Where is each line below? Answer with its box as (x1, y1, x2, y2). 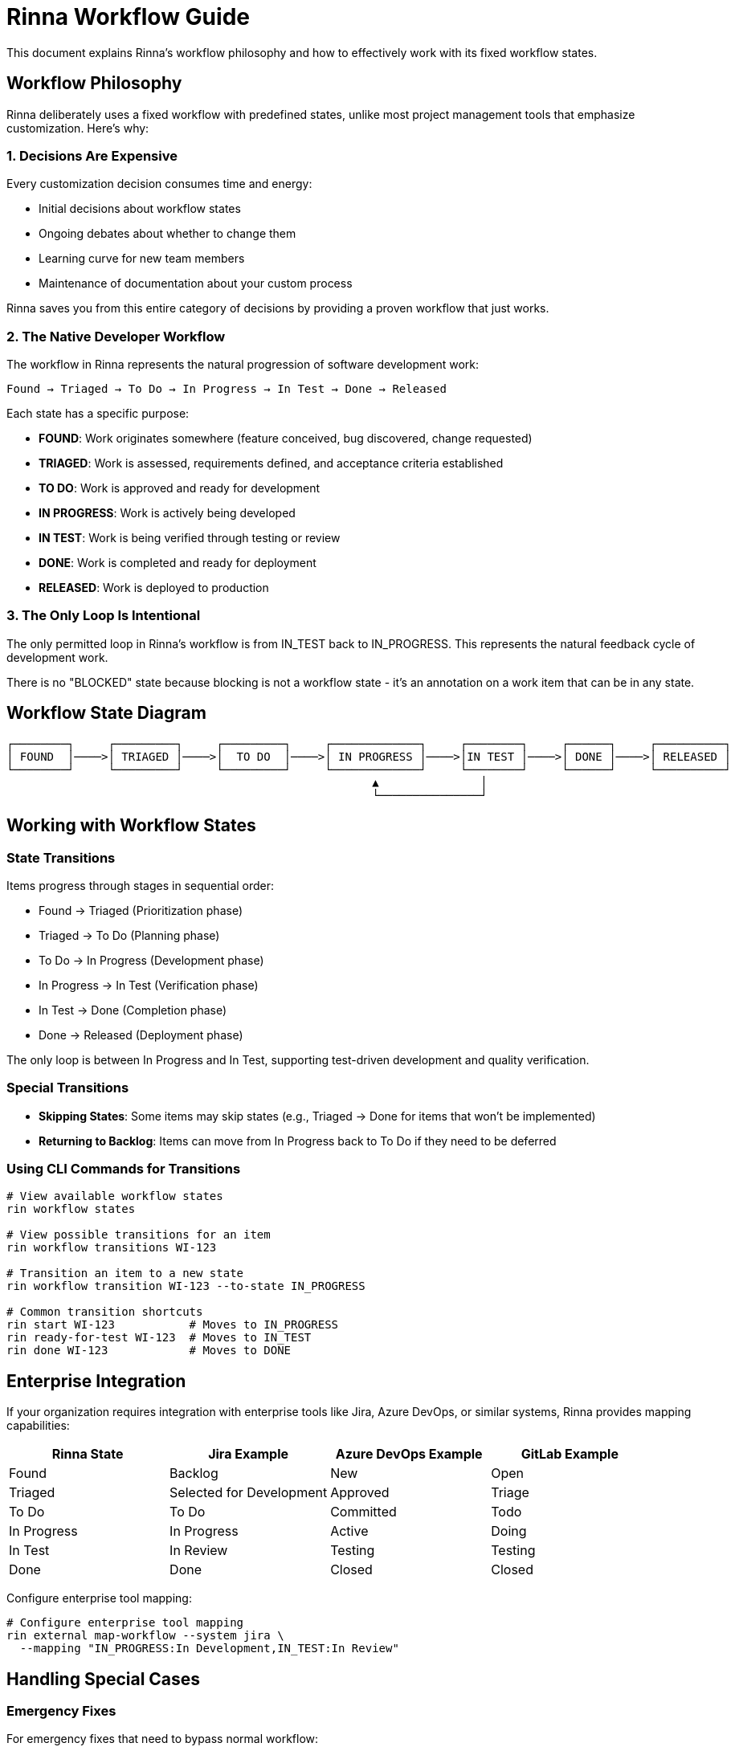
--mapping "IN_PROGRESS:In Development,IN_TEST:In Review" (19, 1642, 399, 1655)
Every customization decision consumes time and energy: (6, 177, 312, 191)
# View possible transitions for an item (6, 1228, 271, 1242)
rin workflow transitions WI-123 (6, 1241, 217, 1255)
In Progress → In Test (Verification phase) (39, 978, 259, 992)
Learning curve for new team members (39, 251, 245, 266)
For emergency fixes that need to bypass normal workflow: (6, 1732, 319, 1746)
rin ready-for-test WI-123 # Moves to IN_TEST (6, 1331, 312, 1345)
